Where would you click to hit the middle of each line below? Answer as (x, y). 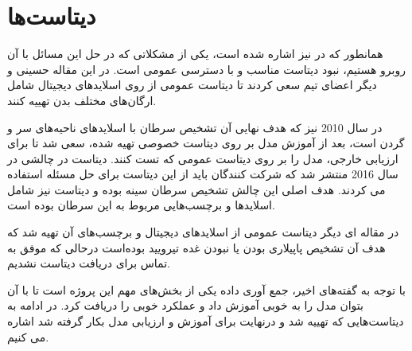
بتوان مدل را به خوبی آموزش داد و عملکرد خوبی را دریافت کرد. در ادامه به (185, 305)
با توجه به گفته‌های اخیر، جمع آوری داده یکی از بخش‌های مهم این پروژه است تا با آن (206, 289)
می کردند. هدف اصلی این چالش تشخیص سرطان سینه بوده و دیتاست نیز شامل (196, 189)
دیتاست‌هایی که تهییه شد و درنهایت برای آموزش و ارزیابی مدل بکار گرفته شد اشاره (206, 321)
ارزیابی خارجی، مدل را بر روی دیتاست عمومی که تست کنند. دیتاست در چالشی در (203, 158)
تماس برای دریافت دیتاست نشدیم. (89, 263)
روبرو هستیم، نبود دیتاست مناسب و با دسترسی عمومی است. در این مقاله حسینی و (206, 69)
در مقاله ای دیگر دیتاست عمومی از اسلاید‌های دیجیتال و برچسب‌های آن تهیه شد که (203, 232)
